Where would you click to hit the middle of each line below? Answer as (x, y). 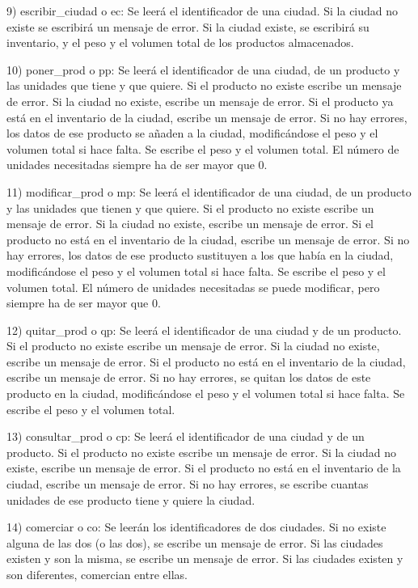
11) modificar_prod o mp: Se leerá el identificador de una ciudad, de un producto (209, 191)
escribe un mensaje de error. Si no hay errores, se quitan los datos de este (189, 377)
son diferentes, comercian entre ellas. (97, 574)
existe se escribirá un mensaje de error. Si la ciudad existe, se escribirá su (188, 26)
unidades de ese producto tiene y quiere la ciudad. (131, 499)
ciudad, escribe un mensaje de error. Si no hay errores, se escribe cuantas (188, 484)
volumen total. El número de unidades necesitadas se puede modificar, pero (193, 287)
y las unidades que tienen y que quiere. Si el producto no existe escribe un (190, 207)
